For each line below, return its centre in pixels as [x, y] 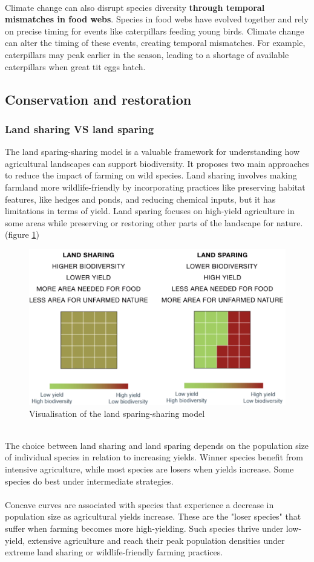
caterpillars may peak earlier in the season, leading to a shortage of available [147, 54]
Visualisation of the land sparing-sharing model [117, 413]
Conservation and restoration [98, 99]
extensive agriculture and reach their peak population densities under [156, 540]
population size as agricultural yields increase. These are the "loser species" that [153, 516]
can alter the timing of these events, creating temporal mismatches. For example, [155, 43]
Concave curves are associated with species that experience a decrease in [139, 504]
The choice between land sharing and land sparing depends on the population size [157, 445]
